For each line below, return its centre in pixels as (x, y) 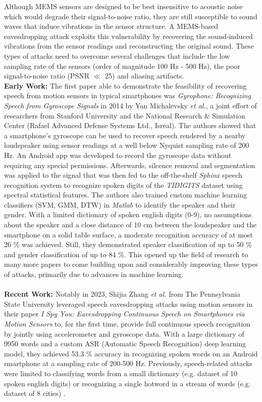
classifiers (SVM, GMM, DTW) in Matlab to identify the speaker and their (120, 204)
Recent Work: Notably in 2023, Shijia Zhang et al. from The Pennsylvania (122, 294)
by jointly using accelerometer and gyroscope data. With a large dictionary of (124, 333)
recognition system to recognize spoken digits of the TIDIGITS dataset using (123, 185)
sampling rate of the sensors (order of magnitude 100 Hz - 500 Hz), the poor (122, 66)
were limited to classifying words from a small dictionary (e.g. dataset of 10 (121, 373)
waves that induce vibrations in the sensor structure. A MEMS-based (111, 26)
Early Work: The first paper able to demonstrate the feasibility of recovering (125, 85)
